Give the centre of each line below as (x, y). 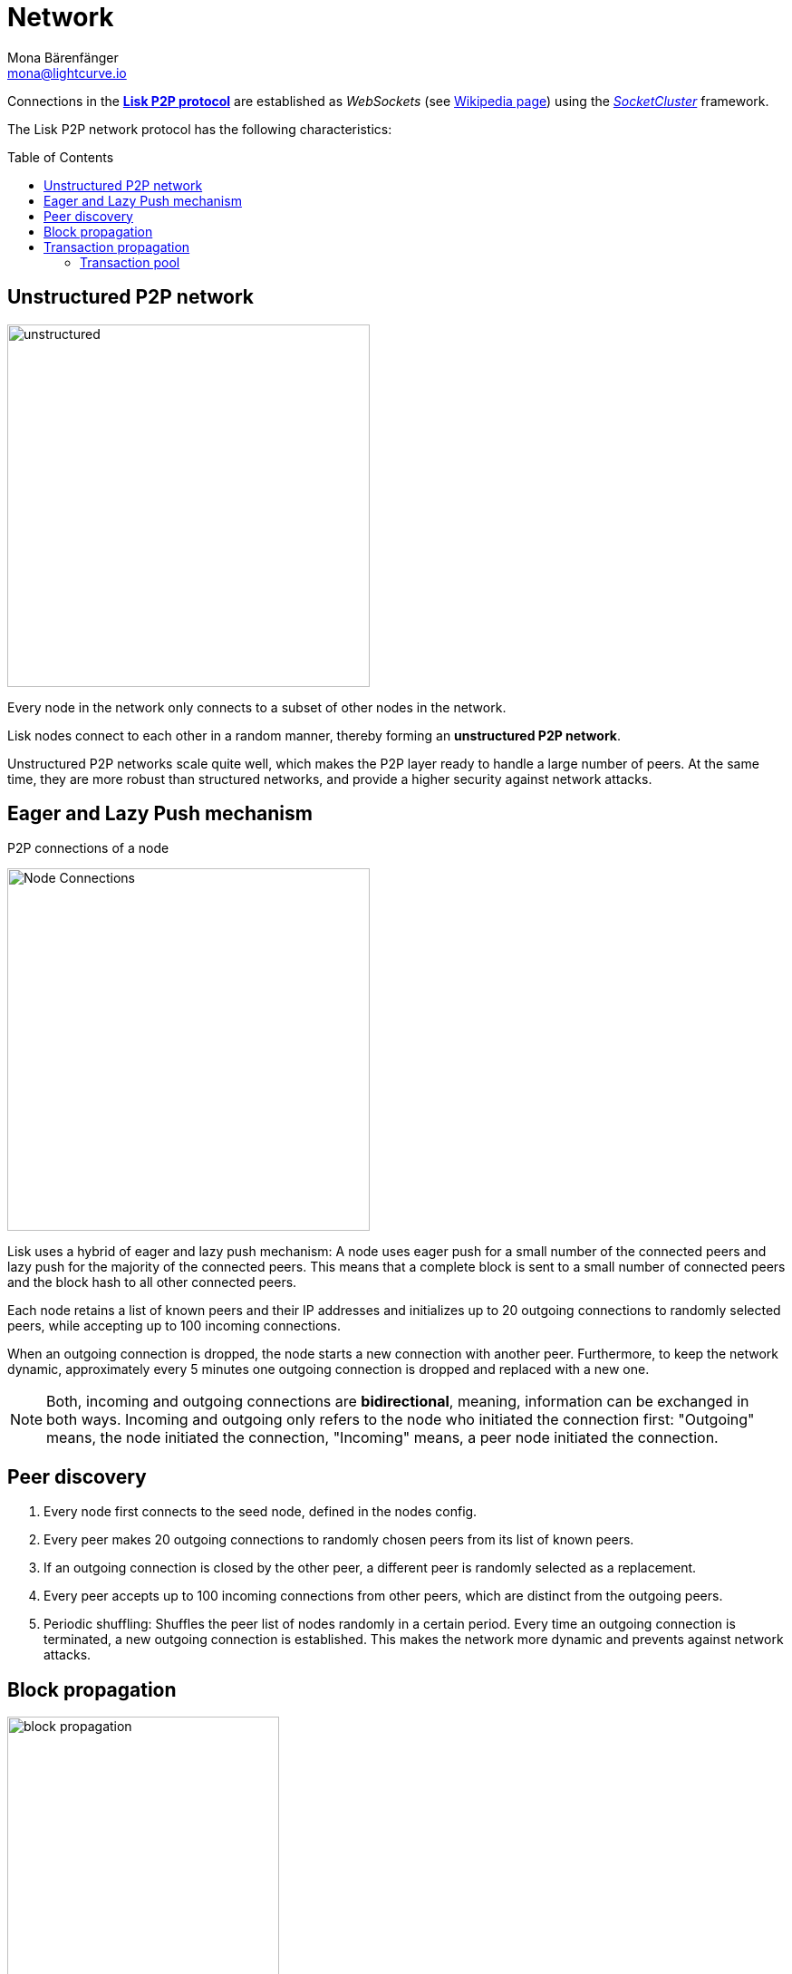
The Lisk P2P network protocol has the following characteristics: (200, 129)
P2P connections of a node (88, 848)
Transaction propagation (117, 247)
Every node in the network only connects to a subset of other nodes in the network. (257, 707)
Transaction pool (130, 262)
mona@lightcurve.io (67, 73)
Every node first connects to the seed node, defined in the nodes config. (261, 1512)
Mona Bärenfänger (63, 57)
